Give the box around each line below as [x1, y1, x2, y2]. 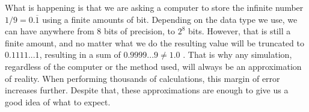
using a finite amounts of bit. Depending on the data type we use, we [42, 13, 298, 25]
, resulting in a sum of [39, 48, 121, 61]
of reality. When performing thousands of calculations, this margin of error [5, 72, 280, 84]
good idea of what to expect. [5, 95, 111, 108]
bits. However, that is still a [188, 25, 291, 37]
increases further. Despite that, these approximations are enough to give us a [5, 84, 289, 96]
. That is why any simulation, [183, 48, 292, 61]
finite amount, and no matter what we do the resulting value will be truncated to [5, 36, 304, 49]
